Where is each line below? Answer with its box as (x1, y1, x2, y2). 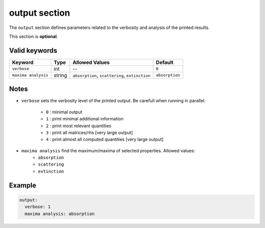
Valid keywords (9, 46, 57, 55)
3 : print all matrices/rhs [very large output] (46, 129, 133, 135)
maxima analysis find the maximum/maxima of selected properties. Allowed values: (21, 147, 195, 153)
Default (156, 59, 174, 66)
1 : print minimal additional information (46, 116, 124, 122)
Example (9, 181, 36, 189)
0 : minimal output (46, 109, 82, 115)
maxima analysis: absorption (25, 211, 95, 216)
